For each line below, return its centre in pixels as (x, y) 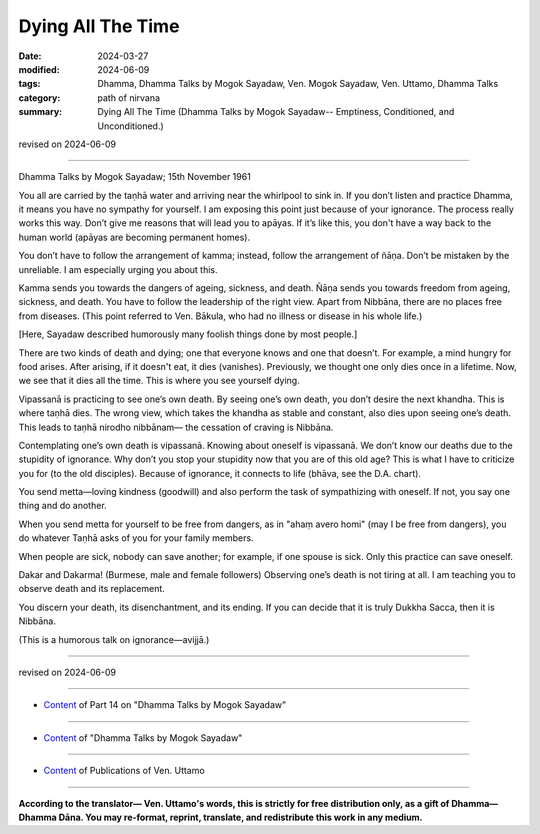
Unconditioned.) (130, 126)
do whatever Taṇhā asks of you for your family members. (136, 538)
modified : (39, 69)
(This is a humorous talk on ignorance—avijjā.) (114, 639)
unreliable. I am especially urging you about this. (118, 269)
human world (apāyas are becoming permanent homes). (134, 237)
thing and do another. (62, 506)
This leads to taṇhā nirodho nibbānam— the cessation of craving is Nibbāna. (176, 427)
